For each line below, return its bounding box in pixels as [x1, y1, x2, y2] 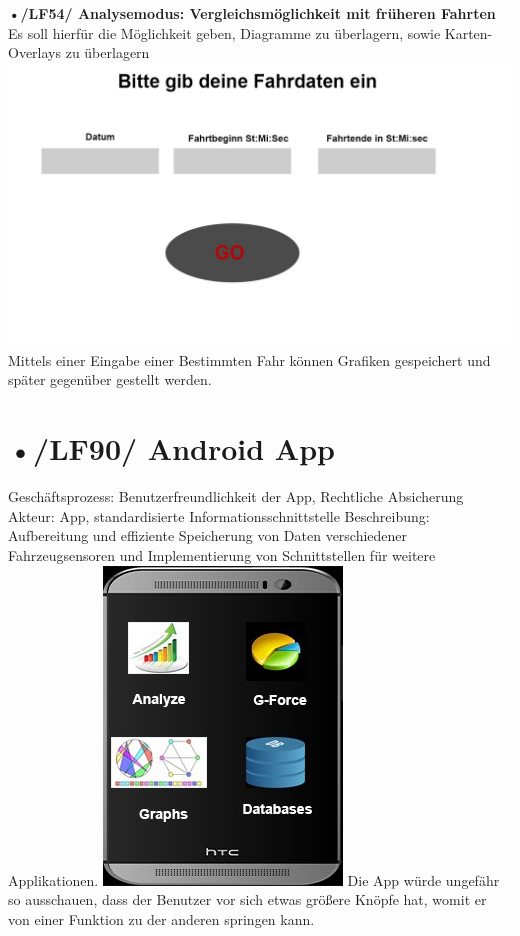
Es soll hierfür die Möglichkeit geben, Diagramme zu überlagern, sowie [8, 22, 441, 43]
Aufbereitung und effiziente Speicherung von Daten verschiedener [8, 525, 408, 546]
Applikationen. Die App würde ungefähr [8, 869, 500, 890]
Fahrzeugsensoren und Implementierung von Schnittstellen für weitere [8, 544, 436, 565]
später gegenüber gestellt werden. [8, 369, 212, 390]
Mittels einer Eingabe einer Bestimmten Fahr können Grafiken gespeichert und [8, 349, 491, 370]
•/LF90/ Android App [8, 428, 335, 469]
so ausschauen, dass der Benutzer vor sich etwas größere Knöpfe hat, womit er [8, 889, 487, 910]
